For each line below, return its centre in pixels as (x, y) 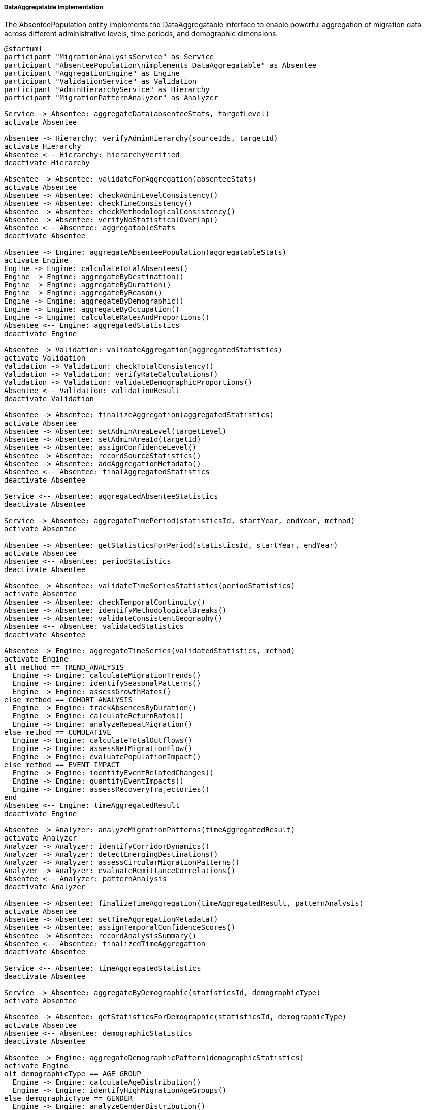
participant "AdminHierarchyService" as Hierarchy (107, 90)
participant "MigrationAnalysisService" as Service (109, 57)
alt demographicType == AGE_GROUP (73, 1074)
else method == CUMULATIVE (58, 732)
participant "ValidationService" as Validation (101, 82)
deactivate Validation (49, 399)
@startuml (23, 49)
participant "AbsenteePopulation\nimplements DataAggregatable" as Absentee (160, 65)
